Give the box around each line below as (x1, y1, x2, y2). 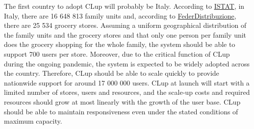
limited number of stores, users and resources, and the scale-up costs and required (4, 87, 250, 97)
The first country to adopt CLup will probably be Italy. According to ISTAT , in (4, 1, 245, 11)
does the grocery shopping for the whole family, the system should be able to (4, 39, 235, 49)
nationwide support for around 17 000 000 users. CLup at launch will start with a (4, 77, 250, 87)
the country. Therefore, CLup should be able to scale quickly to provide (4, 68, 219, 78)
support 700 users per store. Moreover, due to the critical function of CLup (4, 48, 230, 59)
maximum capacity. (4, 116, 62, 126)
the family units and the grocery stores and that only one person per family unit (4, 29, 247, 40)
